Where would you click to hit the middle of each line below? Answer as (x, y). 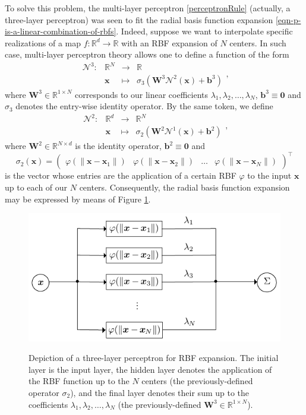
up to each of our (36, 187)
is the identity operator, (118, 146)
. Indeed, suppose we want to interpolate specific (204, 31)
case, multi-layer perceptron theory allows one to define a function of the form (147, 54)
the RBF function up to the (79, 381)
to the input (269, 175)
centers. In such (258, 42)
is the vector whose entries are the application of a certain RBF (121, 175)
